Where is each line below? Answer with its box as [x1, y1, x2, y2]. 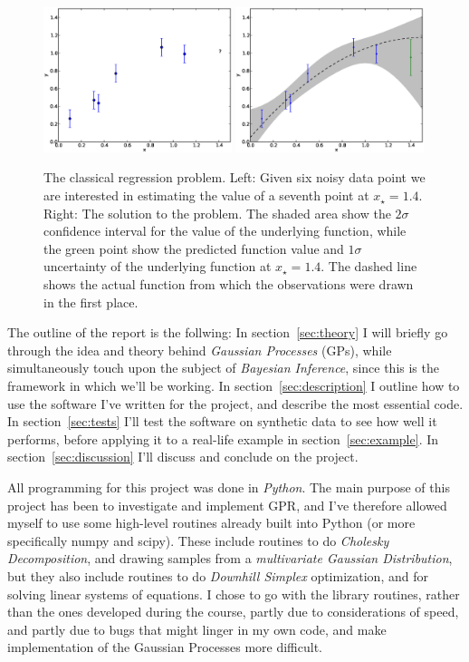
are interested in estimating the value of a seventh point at [43, 186, 369, 205]
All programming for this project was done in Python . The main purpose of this [7, 477, 450, 496]
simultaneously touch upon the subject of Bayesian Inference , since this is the [7, 358, 439, 377]
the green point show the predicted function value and [43, 239, 344, 258]
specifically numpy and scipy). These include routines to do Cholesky [7, 531, 389, 550]
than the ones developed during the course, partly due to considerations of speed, [7, 602, 459, 621]
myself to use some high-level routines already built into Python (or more [7, 513, 416, 532]
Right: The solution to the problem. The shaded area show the [43, 203, 391, 222]
